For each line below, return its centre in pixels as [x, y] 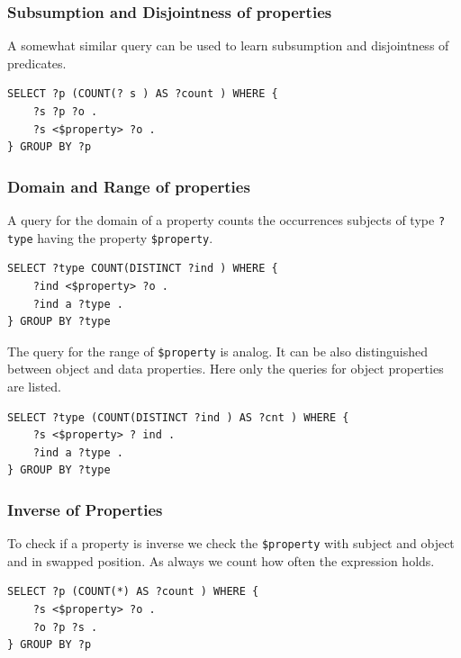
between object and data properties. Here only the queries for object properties [226, 369]
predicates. [37, 63]
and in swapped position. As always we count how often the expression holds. [221, 560]
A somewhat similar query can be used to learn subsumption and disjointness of [228, 45]
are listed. [35, 386]
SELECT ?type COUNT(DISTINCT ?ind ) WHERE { [143, 269]
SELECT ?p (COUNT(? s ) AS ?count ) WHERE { [143, 94]
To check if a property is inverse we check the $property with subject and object [231, 543]
